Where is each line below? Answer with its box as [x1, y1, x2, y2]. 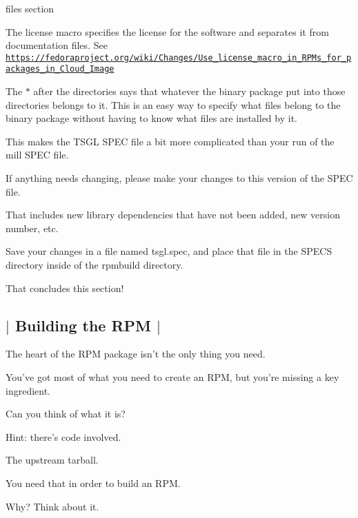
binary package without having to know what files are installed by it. [6, 111, 297, 125]
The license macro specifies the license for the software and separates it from [6, 24, 329, 39]
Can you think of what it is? [6, 406, 126, 421]
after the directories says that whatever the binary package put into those [33, 84, 346, 99]
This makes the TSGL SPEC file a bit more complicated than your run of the [6, 134, 335, 148]
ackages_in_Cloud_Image [6, 64, 115, 74]
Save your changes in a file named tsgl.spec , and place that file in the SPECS [6, 244, 332, 258]
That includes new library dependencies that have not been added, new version [6, 207, 340, 222]
